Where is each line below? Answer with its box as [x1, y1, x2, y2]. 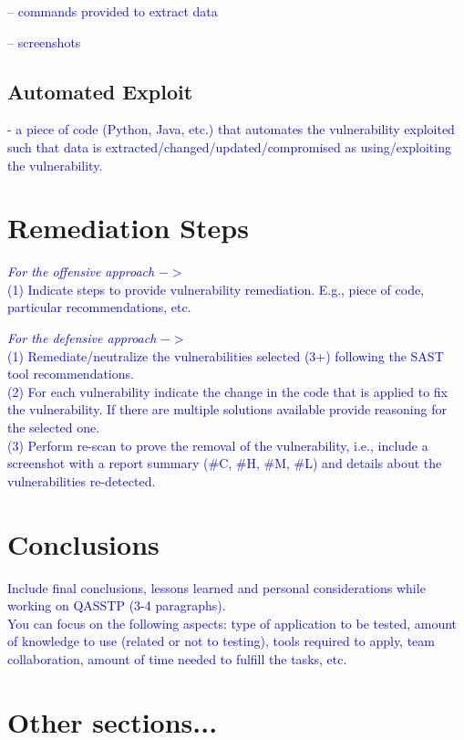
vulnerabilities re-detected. [7, 471, 156, 490]
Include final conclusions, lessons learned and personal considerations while [7, 578, 426, 597]
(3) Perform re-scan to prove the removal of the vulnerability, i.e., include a [7, 435, 428, 454]
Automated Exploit [7, 77, 193, 105]
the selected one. [7, 418, 100, 437]
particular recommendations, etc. [7, 297, 191, 317]
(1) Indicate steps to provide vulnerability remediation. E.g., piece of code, [7, 279, 425, 298]
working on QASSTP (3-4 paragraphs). [7, 596, 226, 615]
